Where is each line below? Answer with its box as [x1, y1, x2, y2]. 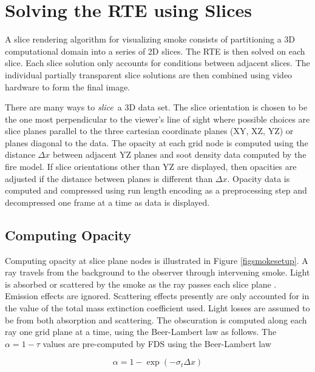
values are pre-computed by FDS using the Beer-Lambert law [42, 337, 271, 350]
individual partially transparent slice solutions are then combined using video [5, 68, 293, 81]
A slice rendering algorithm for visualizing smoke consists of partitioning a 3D [5, 33, 296, 46]
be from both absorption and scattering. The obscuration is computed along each [5, 313, 307, 326]
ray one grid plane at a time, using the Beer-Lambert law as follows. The [5, 325, 277, 338]
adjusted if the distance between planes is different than [5, 172, 213, 184]
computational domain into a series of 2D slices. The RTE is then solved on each [5, 44, 305, 57]
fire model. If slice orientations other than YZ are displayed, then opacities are [5, 160, 297, 173]
